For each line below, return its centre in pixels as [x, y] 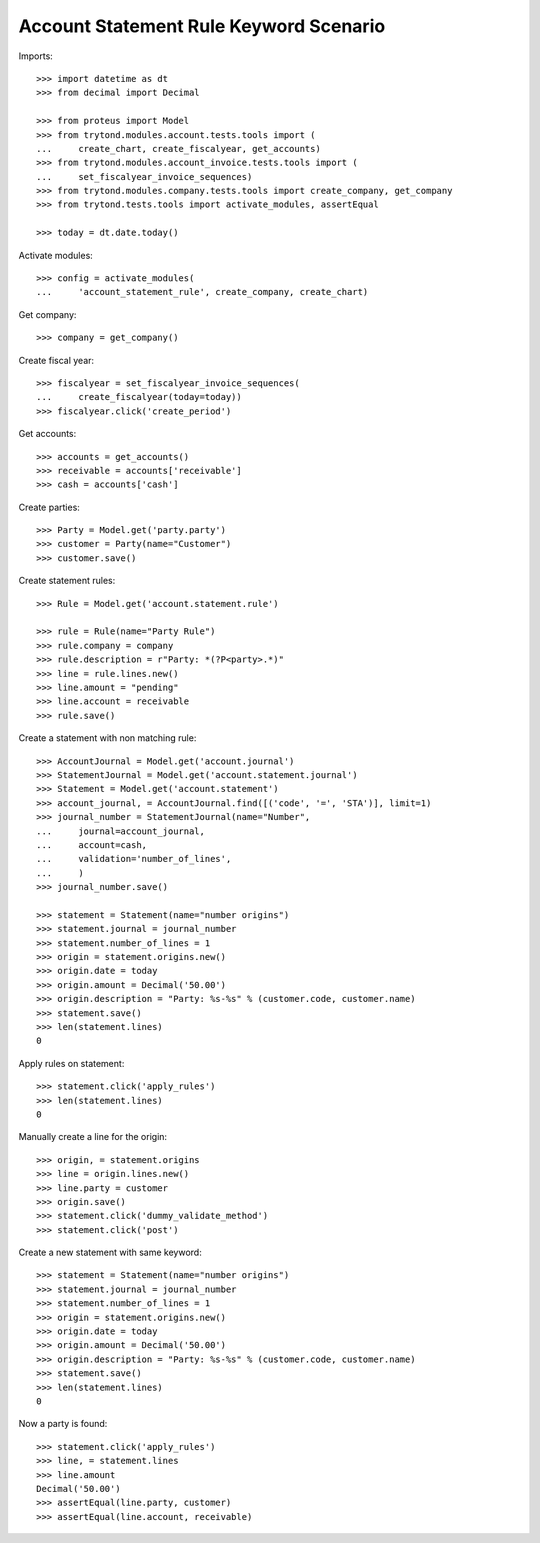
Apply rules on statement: [71, 1063]
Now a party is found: [63, 1424]
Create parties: [49, 507]
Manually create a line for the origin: [93, 1137]
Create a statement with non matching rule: [107, 738]
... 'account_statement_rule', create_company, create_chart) [202, 292]
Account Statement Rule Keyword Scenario [202, 26]
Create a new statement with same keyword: [110, 1252]
